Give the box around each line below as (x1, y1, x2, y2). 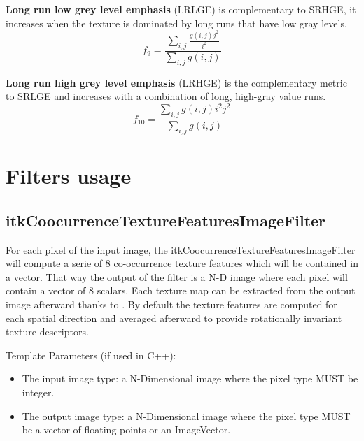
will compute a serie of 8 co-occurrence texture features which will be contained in (6, 256, 358, 270)
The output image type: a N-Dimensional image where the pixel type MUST (22, 408, 351, 423)
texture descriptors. (6, 324, 89, 339)
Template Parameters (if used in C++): (6, 347, 176, 362)
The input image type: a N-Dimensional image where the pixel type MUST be (22, 371, 358, 386)
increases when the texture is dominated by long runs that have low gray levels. (6, 15, 347, 30)
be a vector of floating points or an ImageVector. (22, 422, 231, 437)
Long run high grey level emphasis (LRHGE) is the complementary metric (6, 75, 347, 89)
